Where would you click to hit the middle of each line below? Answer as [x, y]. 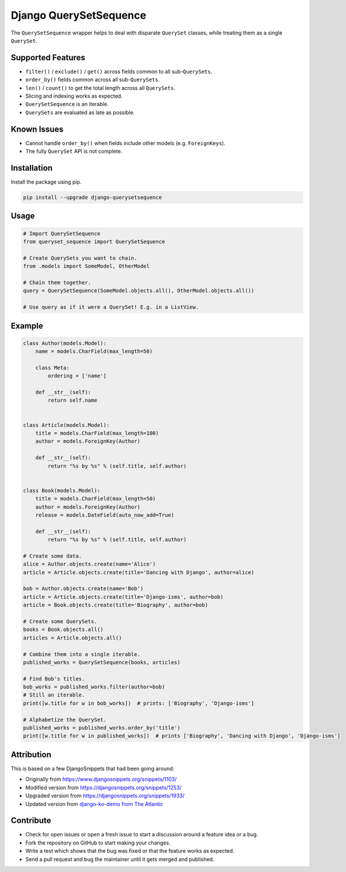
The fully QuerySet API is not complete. [74, 151]
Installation [32, 168]
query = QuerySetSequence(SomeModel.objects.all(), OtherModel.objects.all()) [139, 291]
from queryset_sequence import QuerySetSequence [94, 242]
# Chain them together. [57, 282]
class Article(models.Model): [66, 425]
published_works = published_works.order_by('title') [102, 728]
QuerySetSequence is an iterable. [67, 104]
